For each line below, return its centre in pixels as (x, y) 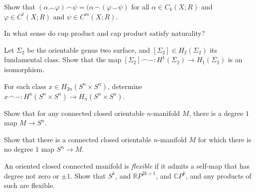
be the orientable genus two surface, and (89, 49)
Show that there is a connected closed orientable (78, 139)
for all (140, 6)
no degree (19, 149)
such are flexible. (30, 185)
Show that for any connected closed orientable (74, 113)
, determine (125, 86)
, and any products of (219, 175)
